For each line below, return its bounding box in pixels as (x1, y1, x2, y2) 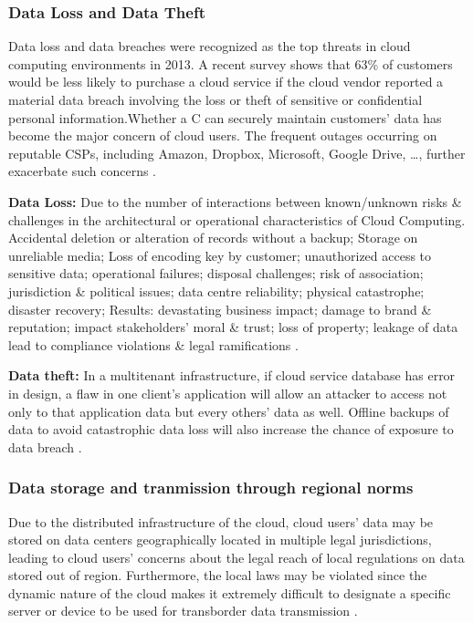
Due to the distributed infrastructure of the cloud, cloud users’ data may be (8, 512, 434, 531)
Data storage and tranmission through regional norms (8, 476, 414, 499)
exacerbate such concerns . (8, 161, 156, 181)
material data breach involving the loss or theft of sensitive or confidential (8, 90, 423, 109)
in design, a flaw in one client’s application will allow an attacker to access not (8, 383, 447, 402)
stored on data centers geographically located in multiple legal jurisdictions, (8, 530, 432, 549)
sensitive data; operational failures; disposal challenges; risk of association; (8, 264, 424, 283)
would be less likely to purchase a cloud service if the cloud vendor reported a (8, 72, 444, 91)
